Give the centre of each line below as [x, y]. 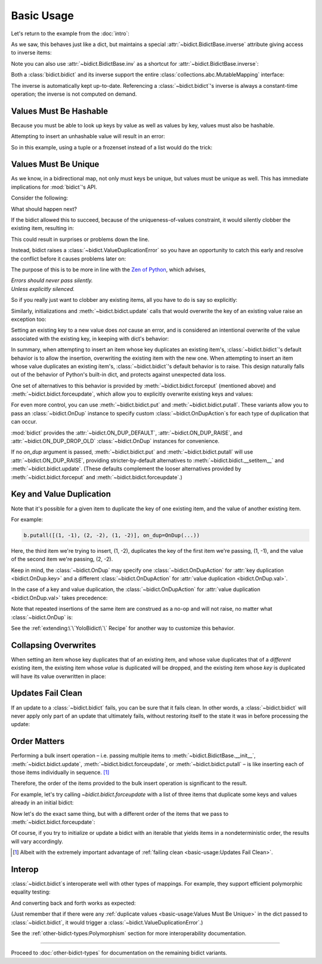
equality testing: [31, 892]
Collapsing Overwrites [54, 645]
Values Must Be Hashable [60, 111]
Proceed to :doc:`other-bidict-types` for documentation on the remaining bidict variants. [119, 953]
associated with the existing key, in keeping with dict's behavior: [90, 338]
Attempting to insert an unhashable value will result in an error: [88, 136]
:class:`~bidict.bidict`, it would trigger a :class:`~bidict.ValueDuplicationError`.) [107, 922]
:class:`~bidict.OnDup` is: [42, 617]
